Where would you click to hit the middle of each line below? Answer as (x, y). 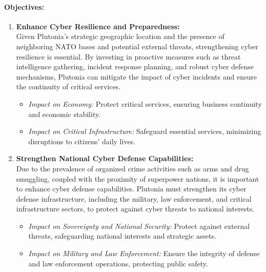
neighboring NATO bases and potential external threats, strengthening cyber (137, 46)
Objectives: (24, 6)
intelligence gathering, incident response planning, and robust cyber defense (135, 66)
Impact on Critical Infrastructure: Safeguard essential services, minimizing (145, 131)
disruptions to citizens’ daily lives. (82, 141)
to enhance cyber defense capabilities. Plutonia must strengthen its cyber (131, 189)
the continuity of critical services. (68, 86)
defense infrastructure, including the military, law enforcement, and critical (134, 198)
